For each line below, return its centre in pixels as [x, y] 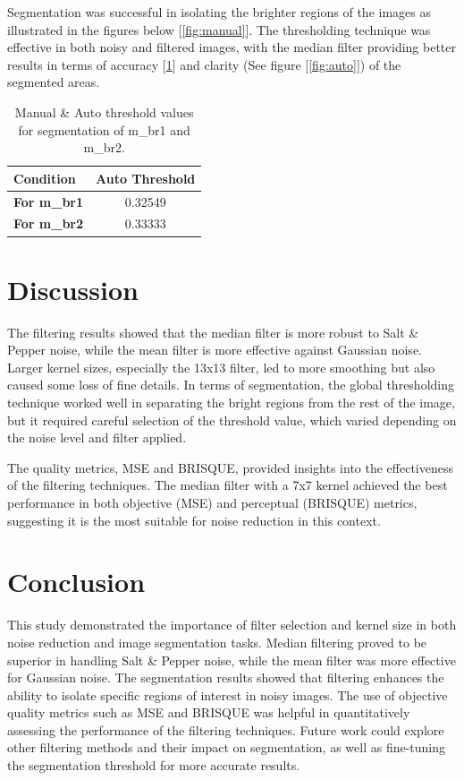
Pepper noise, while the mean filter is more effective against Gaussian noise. [215, 350]
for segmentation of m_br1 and [104, 129]
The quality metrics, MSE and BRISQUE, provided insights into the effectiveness [231, 467]
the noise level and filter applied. [97, 437]
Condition [45, 178]
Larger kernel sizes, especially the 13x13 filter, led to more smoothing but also [221, 367]
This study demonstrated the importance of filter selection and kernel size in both [232, 625]
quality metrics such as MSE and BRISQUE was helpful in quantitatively [209, 712]
